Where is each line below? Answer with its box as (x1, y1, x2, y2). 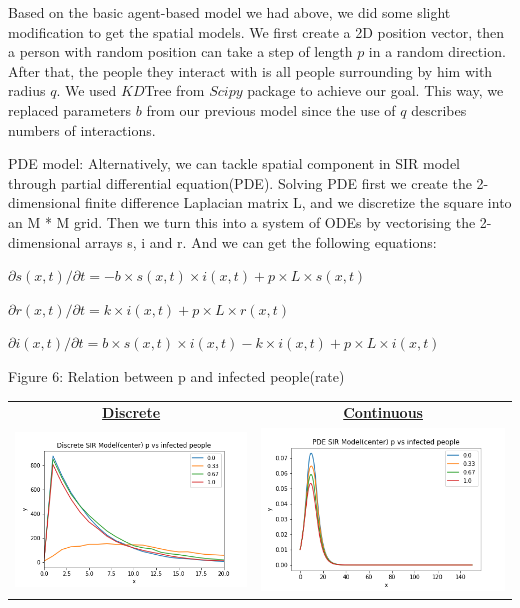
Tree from (144, 80, 205, 101)
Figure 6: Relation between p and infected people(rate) (8, 365, 345, 386)
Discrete (102, 402, 161, 423)
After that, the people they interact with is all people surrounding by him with (8, 60, 493, 81)
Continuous (343, 402, 423, 423)
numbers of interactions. (8, 119, 156, 140)
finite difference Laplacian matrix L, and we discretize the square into (85, 192, 512, 213)
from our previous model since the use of (146, 99, 396, 120)
